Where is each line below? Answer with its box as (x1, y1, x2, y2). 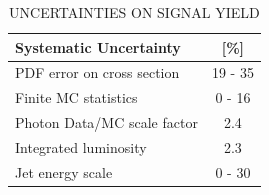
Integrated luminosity (15, 136, 147, 157)
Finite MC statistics (15, 87, 138, 108)
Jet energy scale (15, 161, 113, 182)
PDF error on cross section (15, 62, 180, 83)
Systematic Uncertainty (15, 36, 181, 57)
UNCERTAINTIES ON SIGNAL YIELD (9, 2, 260, 22)
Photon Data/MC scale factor (15, 112, 198, 133)
